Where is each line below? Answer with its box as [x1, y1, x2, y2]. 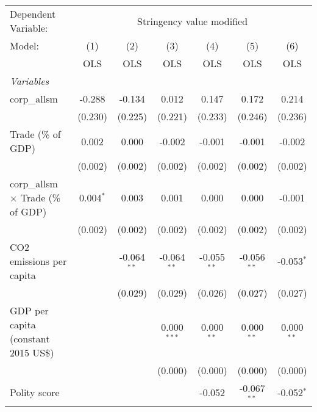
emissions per [10, 254, 67, 268]
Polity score [10, 385, 60, 400]
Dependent [10, 7, 56, 21]
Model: [10, 38, 40, 52]
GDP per [10, 303, 49, 317]
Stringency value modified [137, 13, 248, 28]
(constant [10, 331, 50, 345]
